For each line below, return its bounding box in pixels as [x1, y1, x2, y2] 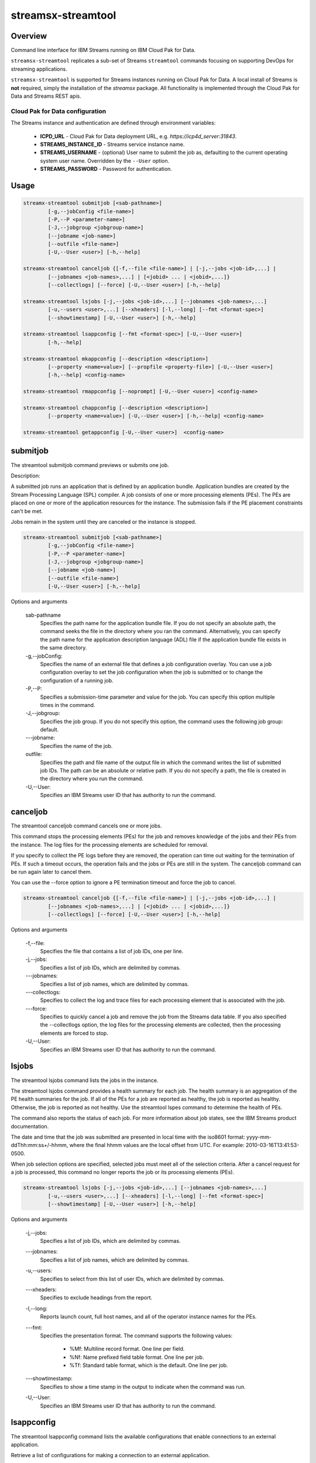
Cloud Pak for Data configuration [11, 107, 107, 115]
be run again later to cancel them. [11, 868, 92, 875]
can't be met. [11, 507, 43, 514]
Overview [11, 31, 47, 41]
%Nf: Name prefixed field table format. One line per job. [69, 1354, 204, 1361]
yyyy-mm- [246, 1133, 272, 1141]
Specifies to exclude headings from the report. [40, 1294, 153, 1301]
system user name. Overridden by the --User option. [40, 157, 170, 164]
